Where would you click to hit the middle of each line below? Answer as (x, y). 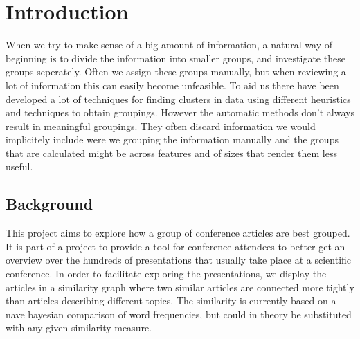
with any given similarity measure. (79, 328)
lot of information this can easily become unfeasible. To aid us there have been (172, 85)
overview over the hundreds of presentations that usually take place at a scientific (179, 260)
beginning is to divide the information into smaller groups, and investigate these (175, 58)
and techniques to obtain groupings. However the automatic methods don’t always (180, 112)
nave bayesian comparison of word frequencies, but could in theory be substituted (179, 314)
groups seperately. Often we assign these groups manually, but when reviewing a (176, 72)
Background (49, 204)
